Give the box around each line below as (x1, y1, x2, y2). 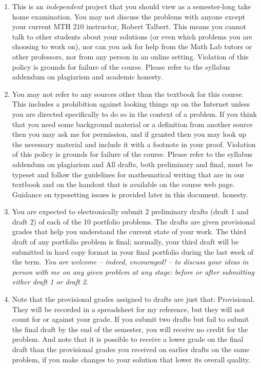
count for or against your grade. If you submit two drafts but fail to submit (12, 314, 249, 324)
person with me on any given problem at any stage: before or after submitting (12, 266, 254, 277)
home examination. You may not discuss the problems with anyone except (12, 11, 245, 22)
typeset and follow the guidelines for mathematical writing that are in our (12, 169, 245, 179)
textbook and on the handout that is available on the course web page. (12, 179, 235, 190)
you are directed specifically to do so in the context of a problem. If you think (12, 108, 257, 119)
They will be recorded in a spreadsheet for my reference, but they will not (12, 303, 245, 314)
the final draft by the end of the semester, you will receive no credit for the (12, 323, 248, 334)
